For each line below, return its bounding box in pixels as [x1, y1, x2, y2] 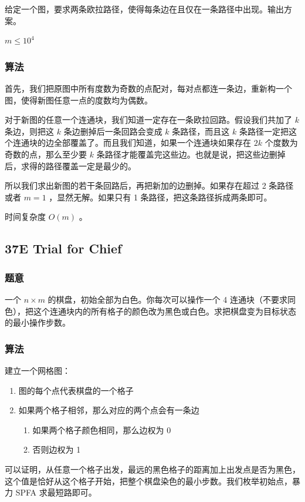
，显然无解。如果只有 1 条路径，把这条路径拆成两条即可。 [49, 190, 272, 203]
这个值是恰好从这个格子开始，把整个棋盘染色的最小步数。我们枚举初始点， [5, 474, 292, 487]
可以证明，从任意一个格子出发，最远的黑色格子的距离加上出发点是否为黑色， [5, 463, 300, 475]
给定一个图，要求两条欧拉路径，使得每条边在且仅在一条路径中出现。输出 [5, 3, 284, 15]
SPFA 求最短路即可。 [15, 486, 97, 498]
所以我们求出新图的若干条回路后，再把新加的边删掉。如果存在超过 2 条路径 [5, 179, 294, 192]
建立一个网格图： [5, 364, 70, 376]
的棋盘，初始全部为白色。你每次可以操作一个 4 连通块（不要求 [48, 293, 287, 305]
